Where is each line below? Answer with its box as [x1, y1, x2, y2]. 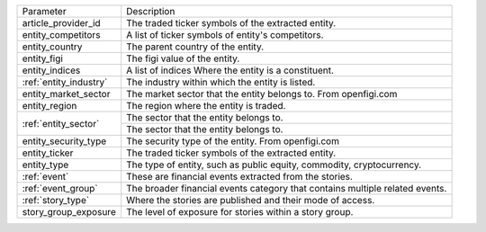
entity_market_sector [22, 88, 111, 100]
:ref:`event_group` [22, 183, 98, 194]
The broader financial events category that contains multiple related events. [126, 183, 447, 194]
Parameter [22, 5, 67, 17]
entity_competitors [22, 29, 101, 40]
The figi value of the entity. [126, 52, 240, 65]
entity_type [22, 158, 69, 171]
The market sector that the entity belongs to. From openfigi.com [126, 88, 398, 100]
